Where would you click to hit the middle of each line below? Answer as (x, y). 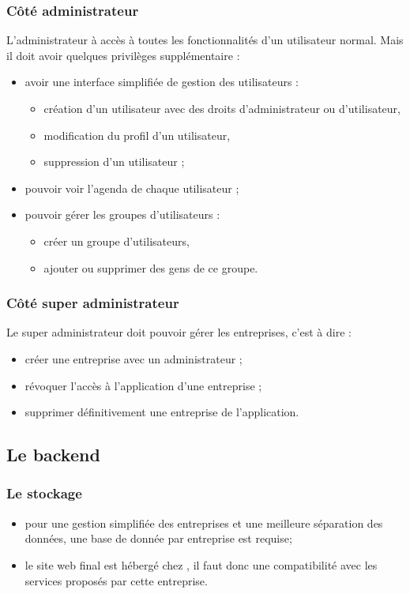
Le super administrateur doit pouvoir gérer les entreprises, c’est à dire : (179, 332)
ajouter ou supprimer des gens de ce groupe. (151, 267)
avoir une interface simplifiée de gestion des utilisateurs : (162, 82)
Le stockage (44, 493)
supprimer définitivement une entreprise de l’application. (162, 412)
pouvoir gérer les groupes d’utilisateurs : (122, 214)
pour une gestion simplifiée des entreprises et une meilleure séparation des (204, 523)
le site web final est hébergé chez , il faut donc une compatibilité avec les (201, 564)
